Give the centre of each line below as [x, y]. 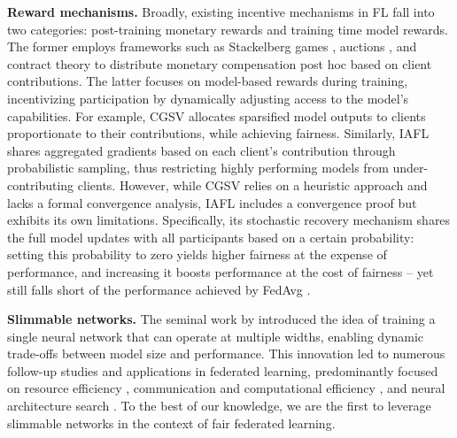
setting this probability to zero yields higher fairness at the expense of [197, 254]
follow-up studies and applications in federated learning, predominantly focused [223, 370]
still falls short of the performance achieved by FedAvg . [159, 289]
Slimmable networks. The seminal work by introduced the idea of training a [221, 319]
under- [411, 168]
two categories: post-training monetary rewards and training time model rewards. [228, 29]
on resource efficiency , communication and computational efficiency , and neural [226, 388]
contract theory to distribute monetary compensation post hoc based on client [220, 63]
